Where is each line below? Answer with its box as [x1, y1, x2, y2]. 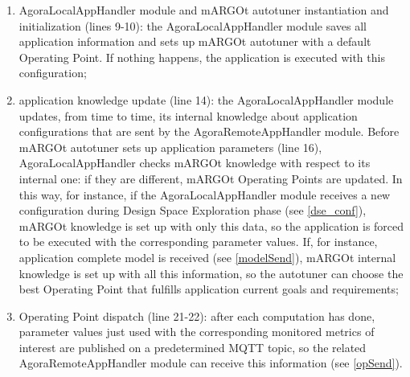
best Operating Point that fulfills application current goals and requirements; [18, 281, 399, 297]
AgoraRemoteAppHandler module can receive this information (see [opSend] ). [18, 354, 403, 371]
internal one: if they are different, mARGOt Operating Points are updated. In [18, 170, 403, 186]
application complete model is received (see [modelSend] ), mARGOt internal [18, 248, 396, 265]
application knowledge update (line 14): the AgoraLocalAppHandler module [18, 91, 394, 108]
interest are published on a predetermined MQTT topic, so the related [18, 338, 367, 355]
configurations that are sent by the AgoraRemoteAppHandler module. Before [18, 123, 400, 140]
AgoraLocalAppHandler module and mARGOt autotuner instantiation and [18, 2, 389, 18]
